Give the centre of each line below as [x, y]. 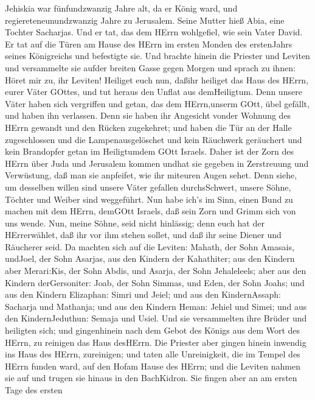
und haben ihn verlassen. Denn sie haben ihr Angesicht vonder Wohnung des [148, 115]
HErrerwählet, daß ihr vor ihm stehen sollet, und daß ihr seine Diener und [143, 235]
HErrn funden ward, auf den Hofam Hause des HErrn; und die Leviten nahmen [153, 366]
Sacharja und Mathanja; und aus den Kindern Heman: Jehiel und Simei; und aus [156, 306]
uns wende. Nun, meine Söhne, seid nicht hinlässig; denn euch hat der [135, 223]
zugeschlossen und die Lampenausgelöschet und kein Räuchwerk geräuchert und [154, 139]
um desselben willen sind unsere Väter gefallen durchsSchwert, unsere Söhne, [148, 187]
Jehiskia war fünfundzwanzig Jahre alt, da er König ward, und [121, 8]
